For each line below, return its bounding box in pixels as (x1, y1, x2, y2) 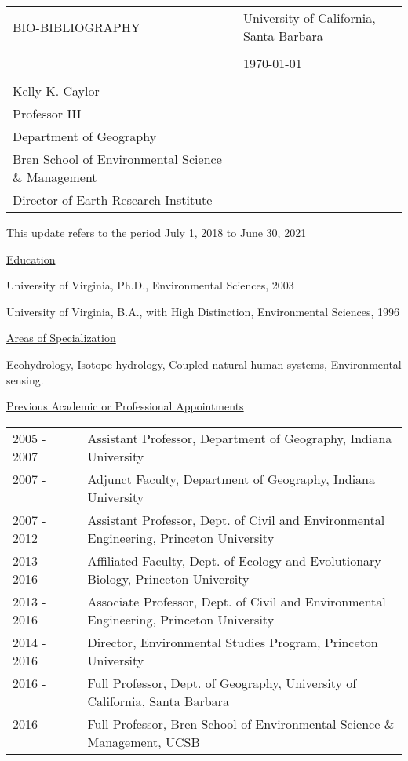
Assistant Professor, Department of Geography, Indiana (87, 428, 392, 447)
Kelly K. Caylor (13, 82, 100, 100)
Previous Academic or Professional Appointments (6, 398, 244, 414)
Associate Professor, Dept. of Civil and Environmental (87, 592, 386, 610)
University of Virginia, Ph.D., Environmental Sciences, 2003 (6, 277, 294, 293)
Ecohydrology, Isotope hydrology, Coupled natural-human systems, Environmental (6, 355, 402, 372)
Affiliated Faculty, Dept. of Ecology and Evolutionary (87, 551, 381, 570)
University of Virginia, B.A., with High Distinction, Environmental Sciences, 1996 (6, 303, 400, 319)
